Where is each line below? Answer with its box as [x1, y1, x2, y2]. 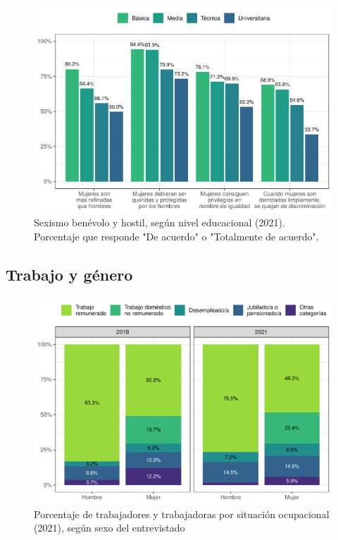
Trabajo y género [6, 263, 133, 285]
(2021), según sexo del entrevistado [34, 520, 185, 535]
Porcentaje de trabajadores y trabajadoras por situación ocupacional [34, 506, 330, 521]
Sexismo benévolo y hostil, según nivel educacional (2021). [34, 215, 285, 230]
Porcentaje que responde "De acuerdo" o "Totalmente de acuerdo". [34, 228, 319, 243]
